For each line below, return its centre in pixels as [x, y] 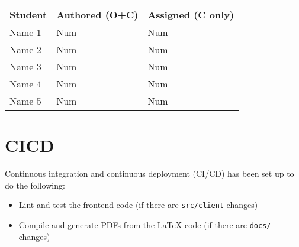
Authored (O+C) [97, 14]
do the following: [35, 185]
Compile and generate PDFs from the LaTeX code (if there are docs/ [145, 224]
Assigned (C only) [191, 14]
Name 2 [25, 49]
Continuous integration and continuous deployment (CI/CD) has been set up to [149, 173]
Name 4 [25, 84]
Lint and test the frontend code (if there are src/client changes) [138, 205]
